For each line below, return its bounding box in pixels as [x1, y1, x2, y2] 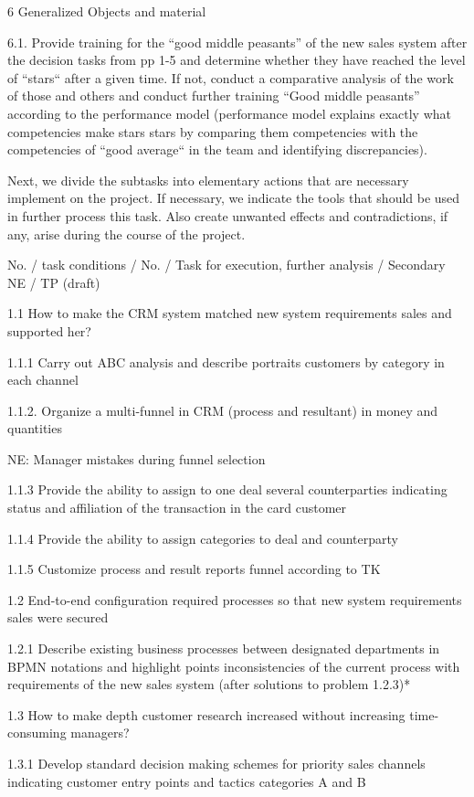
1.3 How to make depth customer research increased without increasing [7, 705, 406, 724]
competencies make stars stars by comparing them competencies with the [7, 122, 418, 141]
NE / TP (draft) [7, 272, 100, 292]
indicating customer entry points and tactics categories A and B [7, 771, 366, 791]
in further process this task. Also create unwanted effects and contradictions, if [7, 206, 448, 225]
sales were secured [7, 608, 109, 627]
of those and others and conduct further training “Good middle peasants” [7, 86, 420, 105]
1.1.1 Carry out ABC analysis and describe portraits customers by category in [7, 352, 445, 371]
